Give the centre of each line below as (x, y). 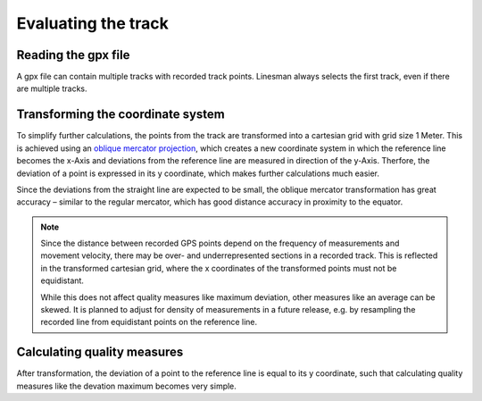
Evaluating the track (92, 23)
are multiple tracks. (52, 88)
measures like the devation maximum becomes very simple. (126, 386)
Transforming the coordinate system (120, 115)
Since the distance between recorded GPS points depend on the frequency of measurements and (220, 243)
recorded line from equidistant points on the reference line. (149, 322)
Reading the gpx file (73, 55)
